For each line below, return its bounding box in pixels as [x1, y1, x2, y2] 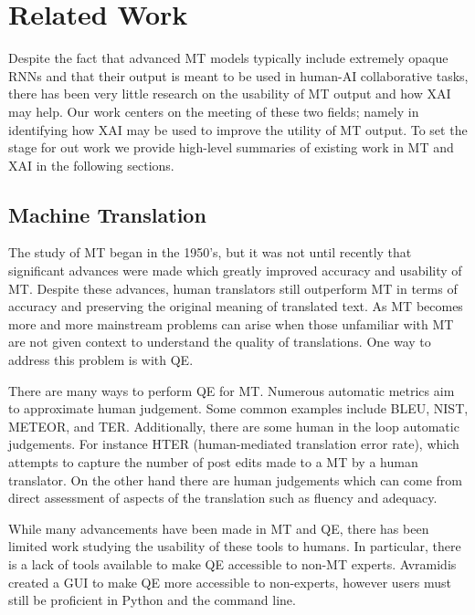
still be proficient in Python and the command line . [8, 590, 296, 610]
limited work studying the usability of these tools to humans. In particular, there [8, 537, 461, 556]
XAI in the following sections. [8, 155, 174, 174]
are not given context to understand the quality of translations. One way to [8, 332, 431, 351]
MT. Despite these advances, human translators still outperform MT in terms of [8, 278, 458, 297]
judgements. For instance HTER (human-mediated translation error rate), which [8, 434, 459, 453]
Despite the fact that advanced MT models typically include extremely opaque [8, 48, 449, 68]
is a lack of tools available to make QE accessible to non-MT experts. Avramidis [8, 554, 457, 573]
